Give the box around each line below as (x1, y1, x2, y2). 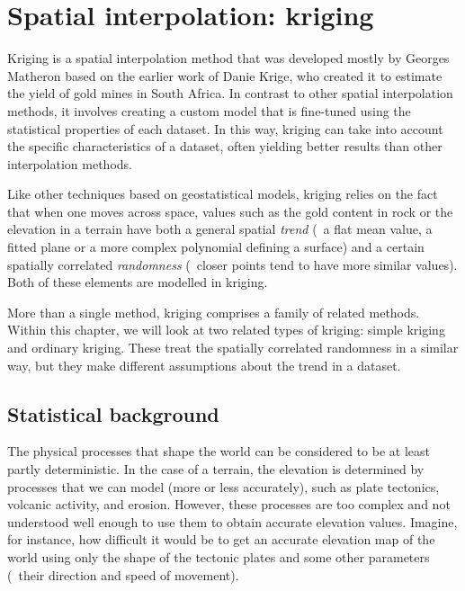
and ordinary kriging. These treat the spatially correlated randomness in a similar (7, 338, 459, 357)
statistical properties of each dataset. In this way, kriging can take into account (7, 119, 443, 138)
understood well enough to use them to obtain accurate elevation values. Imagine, (7, 512, 458, 531)
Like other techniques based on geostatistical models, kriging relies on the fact (7, 184, 438, 203)
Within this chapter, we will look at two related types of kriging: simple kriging (7, 320, 445, 339)
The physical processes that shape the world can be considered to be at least (7, 442, 430, 461)
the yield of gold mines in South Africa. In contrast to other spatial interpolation (7, 84, 453, 103)
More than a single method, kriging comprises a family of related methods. (7, 302, 420, 321)
